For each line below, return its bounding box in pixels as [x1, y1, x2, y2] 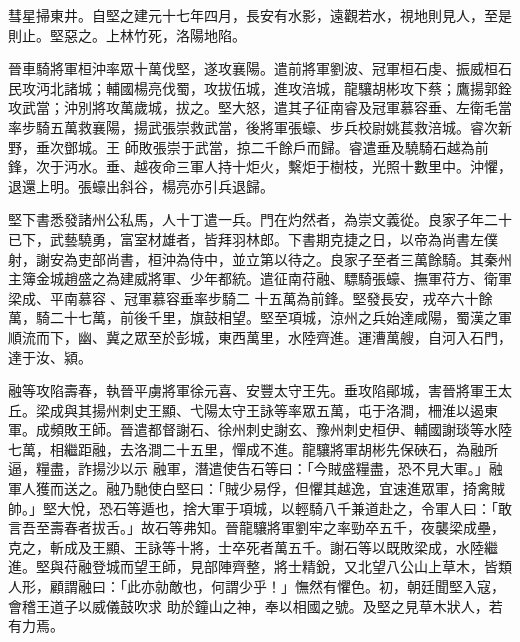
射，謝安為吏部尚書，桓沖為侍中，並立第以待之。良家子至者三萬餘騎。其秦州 [8, 248, 512, 269]
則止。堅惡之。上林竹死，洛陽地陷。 [8, 24, 246, 45]
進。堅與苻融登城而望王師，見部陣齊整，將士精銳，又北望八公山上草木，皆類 [8, 556, 512, 577]
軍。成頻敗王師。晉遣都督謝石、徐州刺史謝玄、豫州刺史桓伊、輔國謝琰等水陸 [8, 419, 512, 440]
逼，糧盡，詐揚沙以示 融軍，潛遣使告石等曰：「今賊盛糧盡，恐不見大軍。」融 [8, 458, 503, 479]
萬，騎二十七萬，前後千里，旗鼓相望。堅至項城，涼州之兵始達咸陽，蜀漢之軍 [8, 307, 512, 328]
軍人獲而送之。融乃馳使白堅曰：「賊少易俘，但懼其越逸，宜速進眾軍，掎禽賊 [8, 478, 505, 499]
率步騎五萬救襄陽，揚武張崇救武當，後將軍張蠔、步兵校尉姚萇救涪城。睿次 [8, 116, 498, 137]
